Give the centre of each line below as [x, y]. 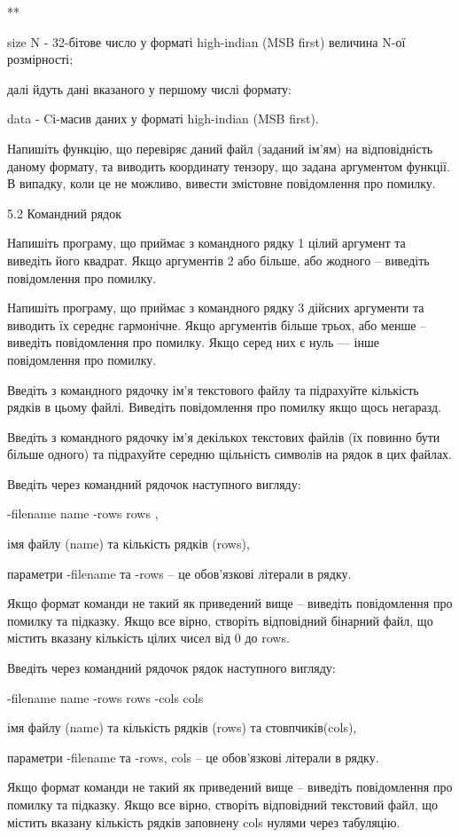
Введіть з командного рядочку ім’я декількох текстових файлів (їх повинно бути [224, 436]
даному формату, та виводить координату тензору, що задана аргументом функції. [229, 166]
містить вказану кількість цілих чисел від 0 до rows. [148, 638]
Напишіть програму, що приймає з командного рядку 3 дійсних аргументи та [216, 308]
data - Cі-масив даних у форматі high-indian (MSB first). [163, 118]
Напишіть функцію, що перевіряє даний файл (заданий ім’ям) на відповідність [220, 148]
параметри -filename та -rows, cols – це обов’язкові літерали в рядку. [193, 757]
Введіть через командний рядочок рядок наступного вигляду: [171, 668]
